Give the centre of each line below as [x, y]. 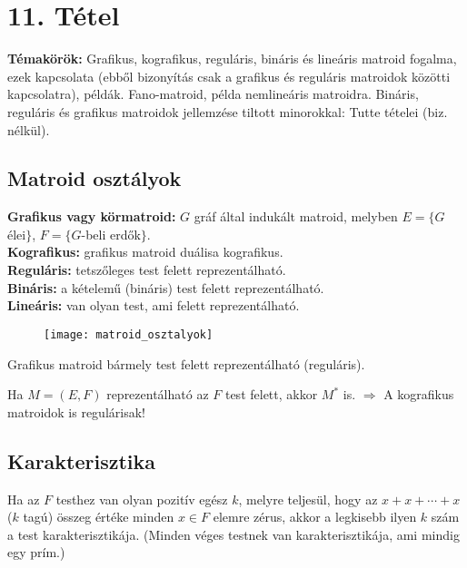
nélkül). [29, 129]
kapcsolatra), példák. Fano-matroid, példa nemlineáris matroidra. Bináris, [213, 94]
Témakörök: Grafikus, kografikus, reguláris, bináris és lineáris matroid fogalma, [232, 59]
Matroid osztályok [94, 178]
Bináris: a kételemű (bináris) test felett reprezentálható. [166, 287]
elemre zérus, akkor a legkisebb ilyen [315, 517]
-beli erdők [111, 234]
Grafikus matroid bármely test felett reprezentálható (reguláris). [186, 363]
